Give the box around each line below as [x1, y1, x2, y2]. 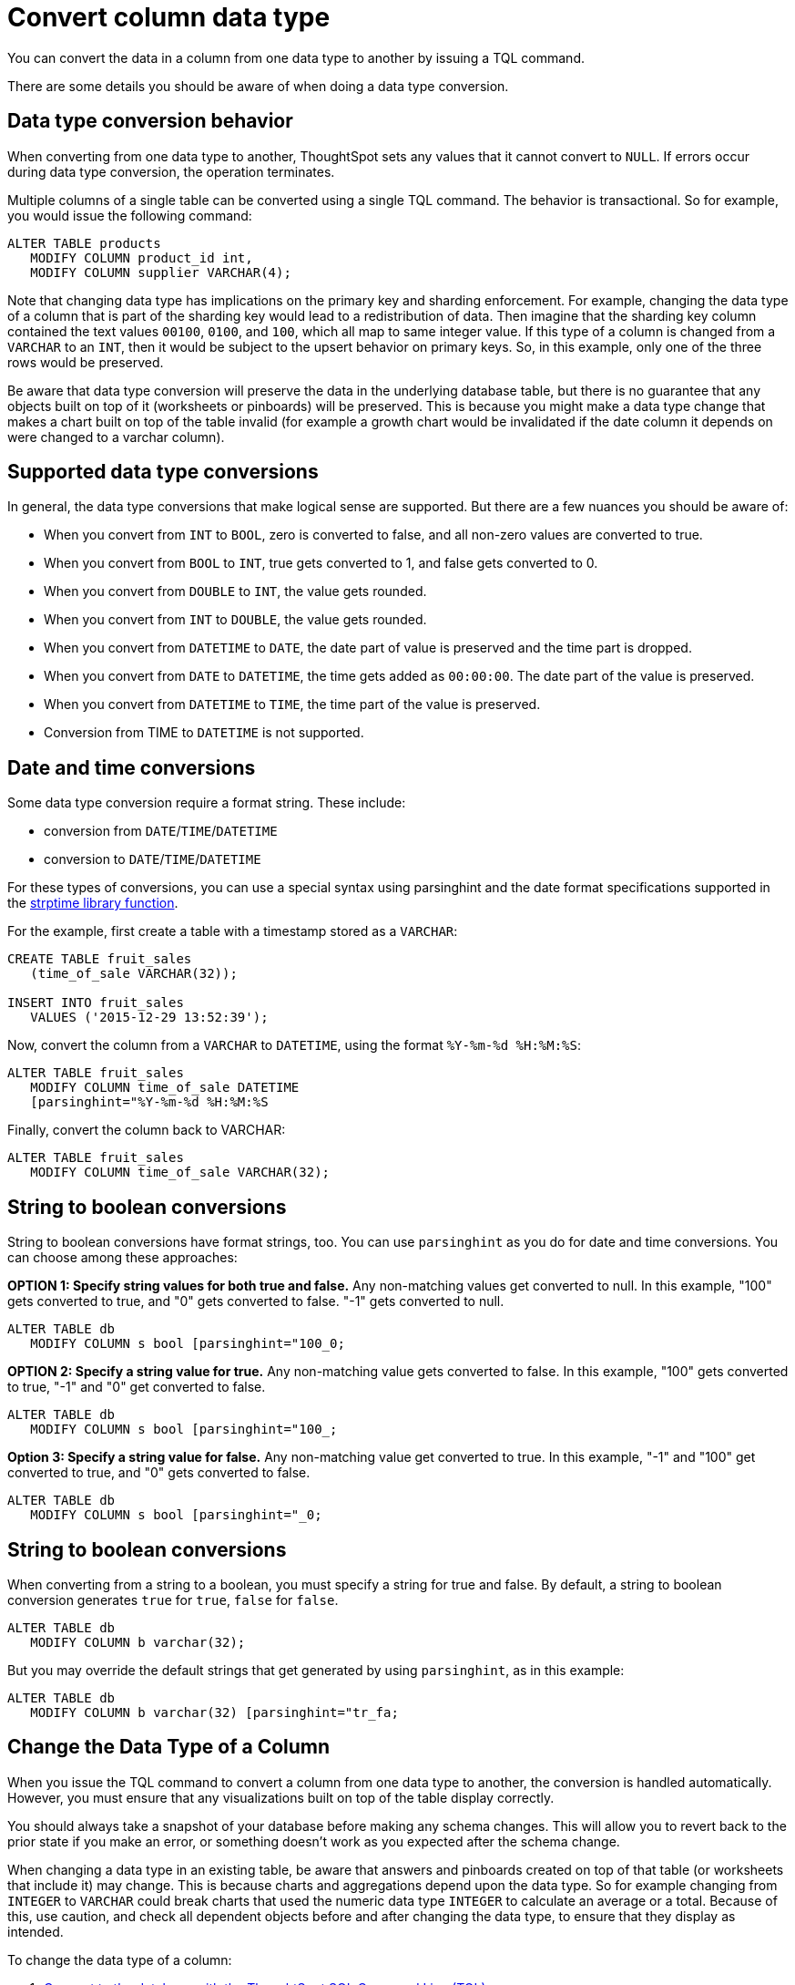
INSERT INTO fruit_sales [7, 995, 184, 1011]
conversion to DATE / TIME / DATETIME [44, 851, 261, 868]
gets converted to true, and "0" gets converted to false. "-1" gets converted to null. [7, 1293, 505, 1310]
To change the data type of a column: [7, 1951, 232, 1968]
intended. [7, 1923, 64, 1939]
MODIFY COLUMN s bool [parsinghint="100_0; [30, 1336, 345, 1352]
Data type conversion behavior [7, 109, 293, 133]
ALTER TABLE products [7, 235, 161, 251]
